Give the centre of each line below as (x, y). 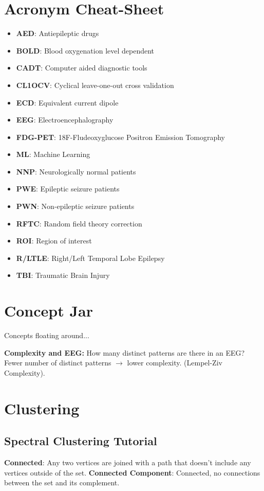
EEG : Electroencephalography (65, 120)
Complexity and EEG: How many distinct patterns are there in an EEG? (125, 352)
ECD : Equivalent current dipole (67, 102)
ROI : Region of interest (54, 241)
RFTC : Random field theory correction (79, 223)
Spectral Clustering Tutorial (81, 441)
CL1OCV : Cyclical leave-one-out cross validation (95, 85)
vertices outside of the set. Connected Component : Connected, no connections (132, 472)
